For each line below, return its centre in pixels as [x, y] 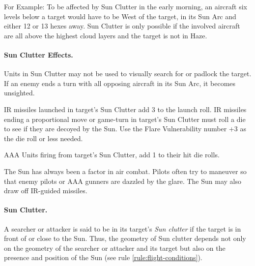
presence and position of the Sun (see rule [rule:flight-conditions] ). [103, 257]
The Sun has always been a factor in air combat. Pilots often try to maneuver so [125, 171]
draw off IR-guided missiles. [46, 191]
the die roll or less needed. [43, 138]
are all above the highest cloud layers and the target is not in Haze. [106, 35]
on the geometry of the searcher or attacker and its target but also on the [115, 248]
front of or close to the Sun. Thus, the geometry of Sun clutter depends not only [125, 238]
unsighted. [19, 93]
